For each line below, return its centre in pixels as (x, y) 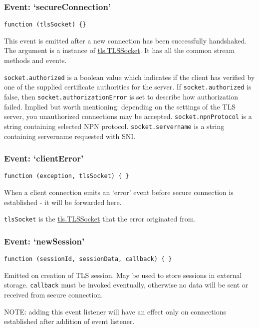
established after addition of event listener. (69, 321)
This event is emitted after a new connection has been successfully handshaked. (126, 40)
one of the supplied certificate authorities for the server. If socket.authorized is (128, 87)
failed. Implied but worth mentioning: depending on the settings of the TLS (120, 106)
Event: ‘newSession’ (44, 241)
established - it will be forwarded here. (63, 202)
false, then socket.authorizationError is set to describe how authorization (121, 96)
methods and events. (35, 60)
